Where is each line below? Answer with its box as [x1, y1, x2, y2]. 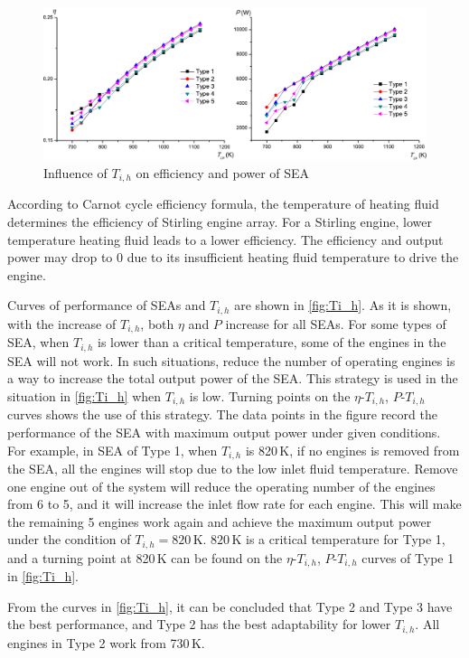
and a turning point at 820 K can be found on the [7, 548, 283, 567]
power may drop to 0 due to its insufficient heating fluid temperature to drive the [7, 248, 459, 267]
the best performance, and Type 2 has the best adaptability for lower [7, 615, 391, 634]
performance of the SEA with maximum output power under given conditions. [7, 422, 441, 441]
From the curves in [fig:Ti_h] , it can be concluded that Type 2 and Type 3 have [7, 597, 453, 616]
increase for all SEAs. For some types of [225, 314, 446, 333]
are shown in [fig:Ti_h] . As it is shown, [234, 296, 452, 315]
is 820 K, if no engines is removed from [245, 440, 460, 459]
